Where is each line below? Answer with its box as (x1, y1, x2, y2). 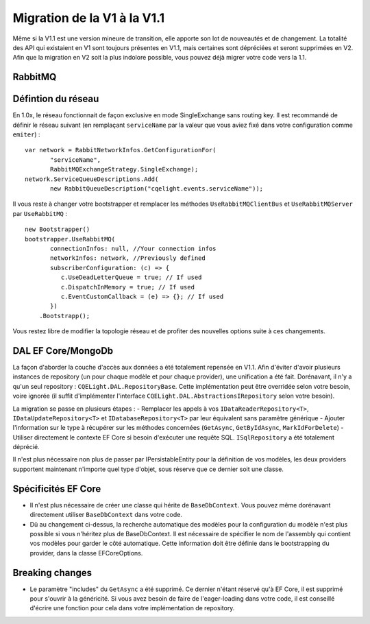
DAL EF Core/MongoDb (12, 345, 114, 357)
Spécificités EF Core (12, 483, 101, 494)
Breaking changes (12, 566, 92, 579)
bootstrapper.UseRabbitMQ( (25, 235, 116, 243)
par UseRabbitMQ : (12, 209, 68, 217)
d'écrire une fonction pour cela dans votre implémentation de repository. (29, 604, 235, 612)
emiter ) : (12, 130, 40, 139)
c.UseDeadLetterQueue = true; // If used (60, 274, 202, 281)
